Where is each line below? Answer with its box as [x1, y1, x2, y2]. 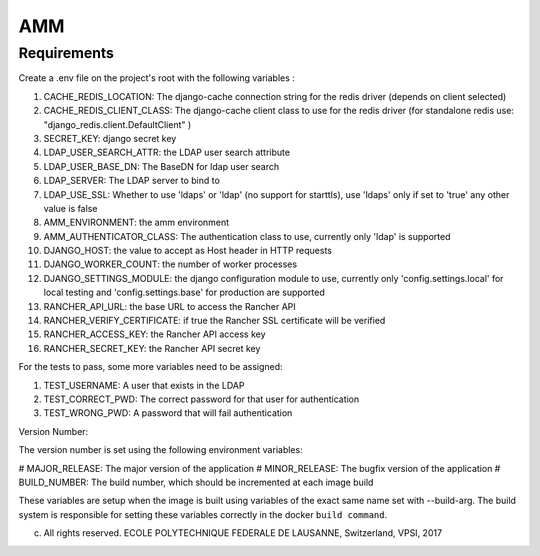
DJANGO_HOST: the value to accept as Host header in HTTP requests [43, 245, 332, 257]
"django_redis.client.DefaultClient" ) [43, 118, 192, 130]
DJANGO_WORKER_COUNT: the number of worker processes [43, 258, 298, 270]
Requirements [18, 44, 115, 62]
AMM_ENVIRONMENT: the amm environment [43, 216, 230, 229]
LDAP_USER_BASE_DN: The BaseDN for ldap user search [43, 160, 280, 172]
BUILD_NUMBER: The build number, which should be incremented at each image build [18, 476, 374, 488]
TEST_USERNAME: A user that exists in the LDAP [43, 379, 245, 391]
